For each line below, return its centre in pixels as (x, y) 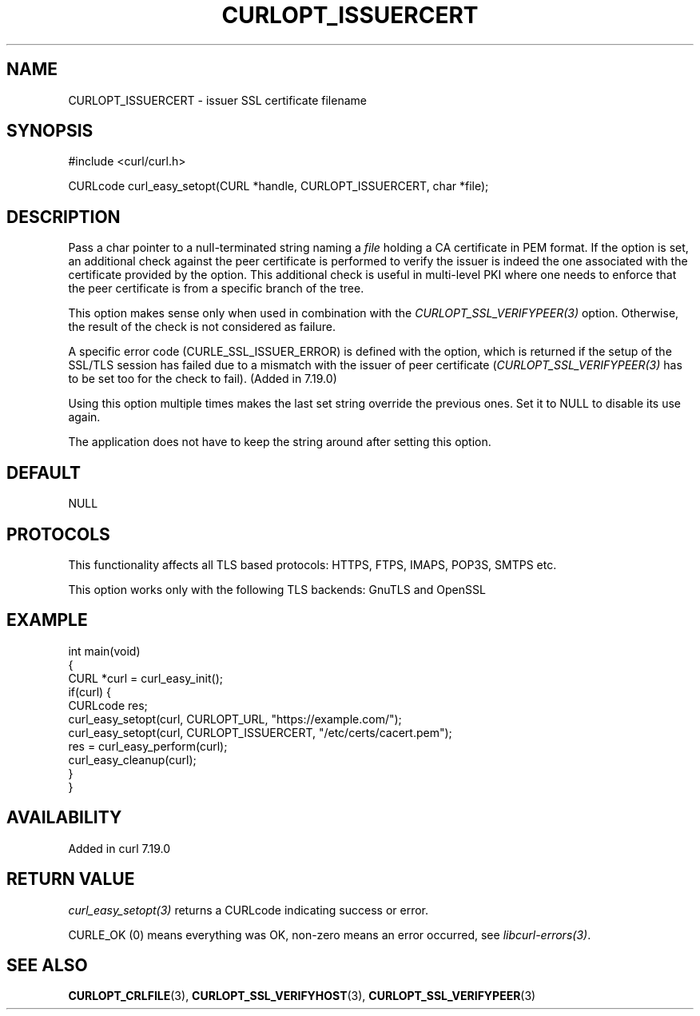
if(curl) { (90, 691)
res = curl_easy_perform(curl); (148, 746)
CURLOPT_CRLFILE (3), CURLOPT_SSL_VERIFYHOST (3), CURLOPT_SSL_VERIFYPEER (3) (302, 996)
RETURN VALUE (71, 879)
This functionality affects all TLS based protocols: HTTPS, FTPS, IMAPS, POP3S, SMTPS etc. (312, 564)
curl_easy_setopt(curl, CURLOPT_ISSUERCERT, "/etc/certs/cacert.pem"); (260, 732)
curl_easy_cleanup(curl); (132, 759)
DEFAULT (44, 472)
